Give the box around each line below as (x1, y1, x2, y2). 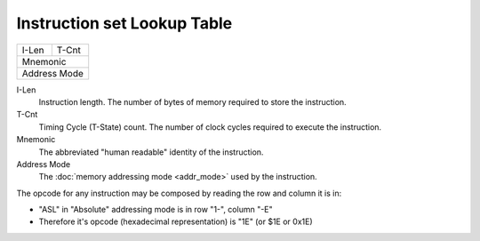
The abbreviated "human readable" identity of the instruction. (38, 147, 264, 157)
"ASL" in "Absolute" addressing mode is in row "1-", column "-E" (38, 205, 273, 215)
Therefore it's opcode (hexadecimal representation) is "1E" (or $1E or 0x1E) (38, 216, 313, 227)
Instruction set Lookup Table (16, 13, 233, 33)
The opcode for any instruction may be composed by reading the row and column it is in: (16, 188, 342, 198)
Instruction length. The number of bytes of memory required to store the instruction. (38, 96, 347, 107)
